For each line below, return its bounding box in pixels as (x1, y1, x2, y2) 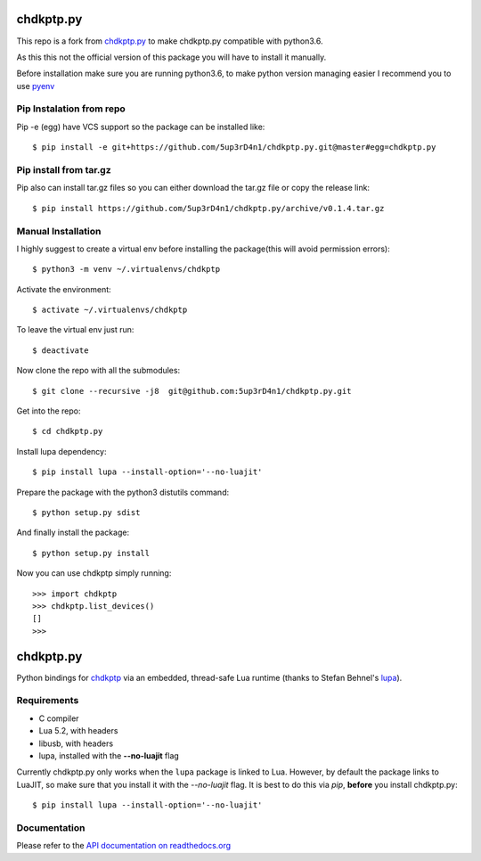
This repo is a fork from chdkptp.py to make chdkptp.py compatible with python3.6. (16, 36, 323, 46)
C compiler (38, 713, 79, 724)
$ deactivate (32, 345, 89, 356)
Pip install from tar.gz (16, 163, 111, 176)
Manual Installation (16, 225, 102, 237)
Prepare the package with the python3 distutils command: (16, 487, 230, 497)
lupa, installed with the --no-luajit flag (38, 750, 180, 761)
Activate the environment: (16, 283, 111, 294)
